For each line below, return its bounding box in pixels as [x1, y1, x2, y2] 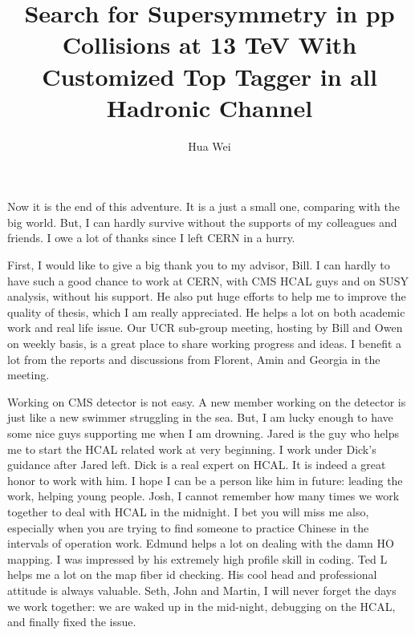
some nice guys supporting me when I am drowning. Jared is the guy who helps [7, 425, 399, 441]
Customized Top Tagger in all [42, 59, 377, 92]
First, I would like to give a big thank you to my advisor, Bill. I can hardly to [7, 257, 390, 273]
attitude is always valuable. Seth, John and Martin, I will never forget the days [7, 581, 397, 598]
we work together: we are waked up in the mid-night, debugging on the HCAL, [7, 597, 396, 614]
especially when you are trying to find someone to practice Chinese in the [7, 519, 369, 536]
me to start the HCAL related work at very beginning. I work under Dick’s [7, 440, 376, 457]
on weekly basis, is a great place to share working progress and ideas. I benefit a [7, 335, 402, 352]
